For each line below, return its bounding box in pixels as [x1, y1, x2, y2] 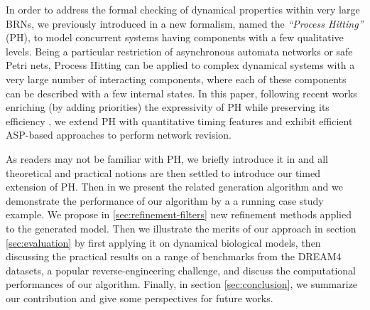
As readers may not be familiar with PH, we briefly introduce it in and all [6, 151, 329, 166]
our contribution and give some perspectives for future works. [6, 290, 273, 305]
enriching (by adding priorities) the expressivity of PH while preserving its [6, 100, 330, 114]
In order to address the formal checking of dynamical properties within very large [6, 2, 360, 16]
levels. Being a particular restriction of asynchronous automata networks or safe [6, 43, 353, 58]
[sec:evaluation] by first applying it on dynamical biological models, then [6, 235, 321, 250]
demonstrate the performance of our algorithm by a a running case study [6, 193, 324, 208]
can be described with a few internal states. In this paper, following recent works [6, 85, 357, 100]
